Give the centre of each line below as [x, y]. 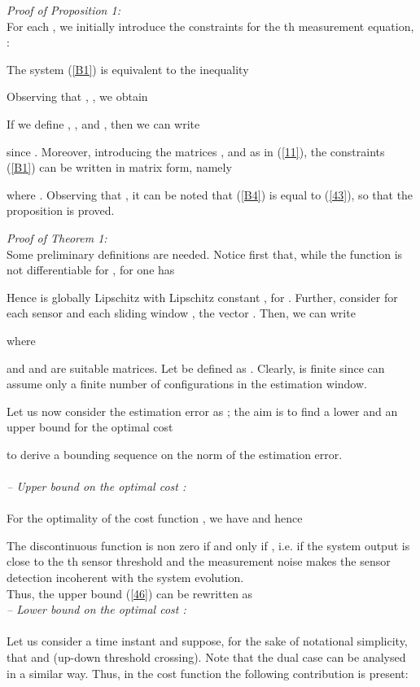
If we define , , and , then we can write [103, 123]
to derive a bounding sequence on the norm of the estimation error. [175, 454]
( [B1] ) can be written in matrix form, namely [119, 167]
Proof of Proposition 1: [63, 10]
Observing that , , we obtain [77, 96]
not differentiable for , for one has [91, 270]
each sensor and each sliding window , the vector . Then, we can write [181, 313]
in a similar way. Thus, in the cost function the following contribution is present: [208, 673]
